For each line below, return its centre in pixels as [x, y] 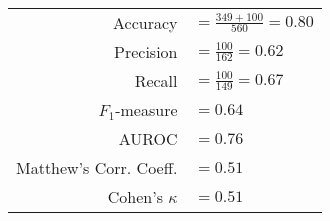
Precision [146, 51]
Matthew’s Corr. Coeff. [97, 167]
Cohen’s [135, 196]
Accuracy [145, 22]
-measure [146, 109]
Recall [156, 80]
